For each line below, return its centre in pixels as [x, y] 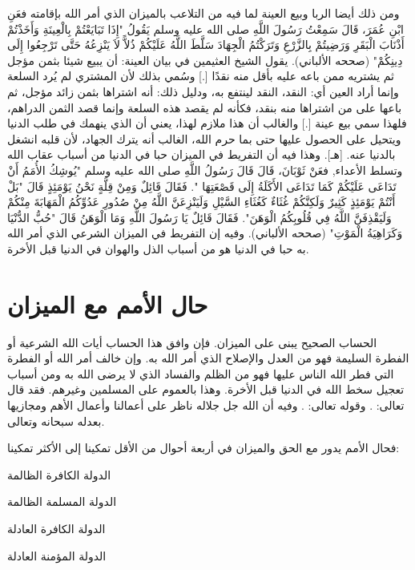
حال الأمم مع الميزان [108, 303]
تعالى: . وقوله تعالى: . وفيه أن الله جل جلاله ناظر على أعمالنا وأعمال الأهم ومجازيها [206, 405]
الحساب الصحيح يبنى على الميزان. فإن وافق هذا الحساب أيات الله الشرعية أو [192, 342]
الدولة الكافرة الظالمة [59, 474]
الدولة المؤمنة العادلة [57, 555]
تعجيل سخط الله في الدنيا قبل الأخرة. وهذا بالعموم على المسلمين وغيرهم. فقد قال [206, 389]
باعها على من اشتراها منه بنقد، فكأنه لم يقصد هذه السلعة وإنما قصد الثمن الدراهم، [205, 107]
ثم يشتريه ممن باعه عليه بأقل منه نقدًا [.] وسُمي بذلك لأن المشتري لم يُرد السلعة [201, 76]
